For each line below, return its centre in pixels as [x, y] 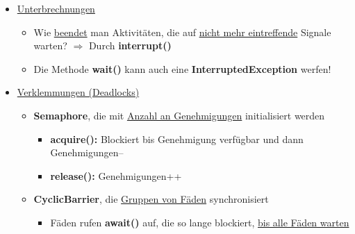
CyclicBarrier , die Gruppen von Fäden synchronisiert [151, 199]
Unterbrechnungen [56, 8]
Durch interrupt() [130, 45]
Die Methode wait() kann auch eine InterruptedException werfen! [182, 68]
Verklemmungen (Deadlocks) [78, 92]
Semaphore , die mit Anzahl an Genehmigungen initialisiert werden [179, 115]
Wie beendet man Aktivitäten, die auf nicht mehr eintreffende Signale [182, 32]
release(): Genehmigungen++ [116, 175]
